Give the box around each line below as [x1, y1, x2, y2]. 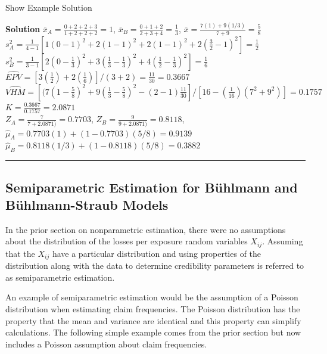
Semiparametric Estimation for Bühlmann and [5, 178, 298, 196]
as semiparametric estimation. [5, 271, 115, 283]
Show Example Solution [5, 1, 92, 13]
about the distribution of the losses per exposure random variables [5, 235, 248, 247]
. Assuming [262, 235, 303, 247]
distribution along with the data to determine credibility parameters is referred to [5, 259, 304, 272]
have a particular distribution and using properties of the [52, 247, 261, 259]
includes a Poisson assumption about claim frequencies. [5, 337, 207, 350]
